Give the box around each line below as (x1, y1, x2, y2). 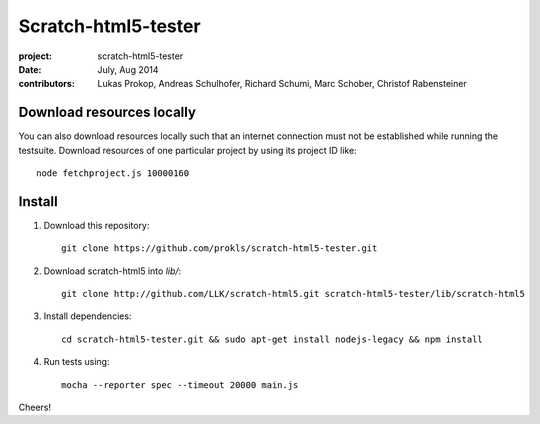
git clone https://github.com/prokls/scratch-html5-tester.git (61, 243, 378, 254)
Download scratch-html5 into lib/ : (43, 265, 182, 277)
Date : (18, 63, 42, 75)
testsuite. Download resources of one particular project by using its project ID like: (18, 144, 357, 156)
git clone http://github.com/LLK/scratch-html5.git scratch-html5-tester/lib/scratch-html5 (61, 288, 525, 300)
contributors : (18, 78, 75, 90)
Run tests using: (43, 356, 110, 368)
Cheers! (18, 401, 52, 414)
